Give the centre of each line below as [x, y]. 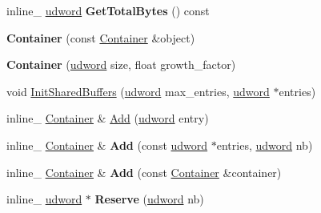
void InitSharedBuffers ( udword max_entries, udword [138, 91]
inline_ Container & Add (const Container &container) [144, 172]
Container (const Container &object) [101, 37]
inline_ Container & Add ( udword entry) [108, 118]
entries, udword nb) [265, 145]
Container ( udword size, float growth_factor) [121, 64]
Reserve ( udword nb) [149, 199]
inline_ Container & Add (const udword [107, 145]
